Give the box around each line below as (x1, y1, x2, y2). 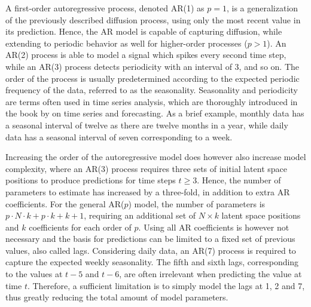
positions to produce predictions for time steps (5, 174, 176, 186)
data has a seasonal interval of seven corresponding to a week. (5, 130, 233, 143)
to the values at (5, 268, 63, 280)
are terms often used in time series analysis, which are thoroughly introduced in (5, 95, 298, 108)
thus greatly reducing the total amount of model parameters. (5, 291, 228, 303)
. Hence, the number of (197, 174, 281, 186)
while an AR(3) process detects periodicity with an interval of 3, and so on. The (5, 60, 299, 72)
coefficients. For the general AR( (5, 197, 124, 210)
